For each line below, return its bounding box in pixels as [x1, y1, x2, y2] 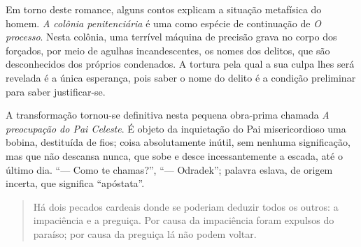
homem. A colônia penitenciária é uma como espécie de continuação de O [6, 15, 321, 30]
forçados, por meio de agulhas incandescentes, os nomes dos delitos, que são [6, 43, 330, 57]
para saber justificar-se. [6, 84, 106, 98]
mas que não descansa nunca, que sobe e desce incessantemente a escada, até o [6, 148, 343, 163]
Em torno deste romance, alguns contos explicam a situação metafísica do [6, 2, 322, 16]
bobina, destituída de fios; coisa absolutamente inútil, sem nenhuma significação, [6, 135, 351, 149]
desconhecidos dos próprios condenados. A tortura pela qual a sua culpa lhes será [6, 57, 355, 71]
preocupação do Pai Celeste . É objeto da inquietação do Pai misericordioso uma [6, 121, 346, 135]
